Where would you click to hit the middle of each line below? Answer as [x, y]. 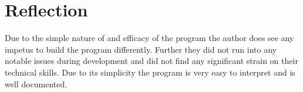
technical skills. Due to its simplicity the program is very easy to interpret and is [150, 72]
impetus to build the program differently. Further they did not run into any [141, 49]
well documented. [36, 84]
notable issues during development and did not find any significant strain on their [151, 61]
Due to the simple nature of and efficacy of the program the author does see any [149, 38]
